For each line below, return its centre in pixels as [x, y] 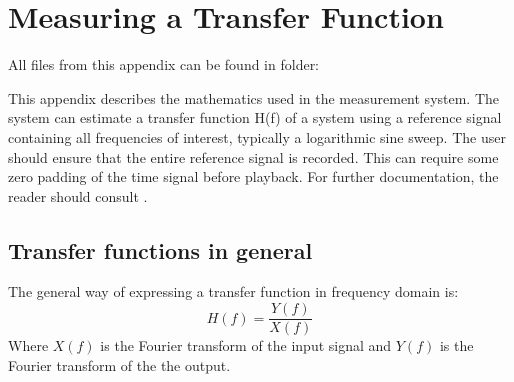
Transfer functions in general [160, 249]
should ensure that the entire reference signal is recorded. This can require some [253, 156]
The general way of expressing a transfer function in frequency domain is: [233, 291]
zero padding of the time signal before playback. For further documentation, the [253, 176]
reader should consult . [78, 195]
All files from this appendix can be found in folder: [164, 64]
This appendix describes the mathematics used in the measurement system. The [254, 97]
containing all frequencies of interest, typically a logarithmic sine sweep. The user [257, 136]
